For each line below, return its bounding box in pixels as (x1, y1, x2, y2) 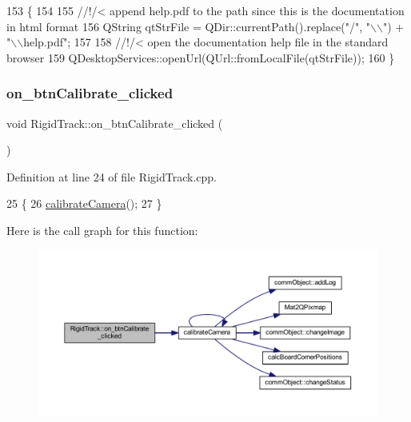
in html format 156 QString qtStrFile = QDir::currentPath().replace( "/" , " (6, 18, 370, 34)
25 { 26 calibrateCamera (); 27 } (6, 195, 162, 212)
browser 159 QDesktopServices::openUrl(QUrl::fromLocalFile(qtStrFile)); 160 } (6, 49, 395, 66)
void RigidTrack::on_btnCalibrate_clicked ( (6, 114, 223, 131)
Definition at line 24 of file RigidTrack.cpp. (6, 168, 217, 185)
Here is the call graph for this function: (6, 221, 198, 238)
